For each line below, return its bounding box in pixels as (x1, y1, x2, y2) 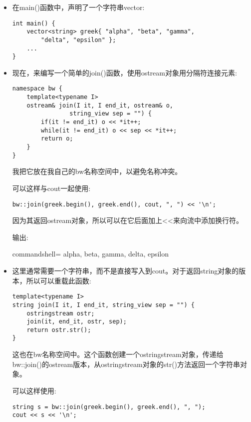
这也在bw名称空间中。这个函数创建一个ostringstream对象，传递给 (12, 349, 224, 359)
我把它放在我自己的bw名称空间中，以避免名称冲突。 (12, 166, 182, 176)
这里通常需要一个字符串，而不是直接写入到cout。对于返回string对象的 (12, 265, 239, 275)
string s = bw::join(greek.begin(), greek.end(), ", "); (12, 403, 206, 410)
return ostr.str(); (26, 326, 91, 333)
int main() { (12, 19, 55, 27)
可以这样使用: (12, 385, 56, 395)
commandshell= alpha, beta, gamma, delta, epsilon (12, 248, 169, 259)
